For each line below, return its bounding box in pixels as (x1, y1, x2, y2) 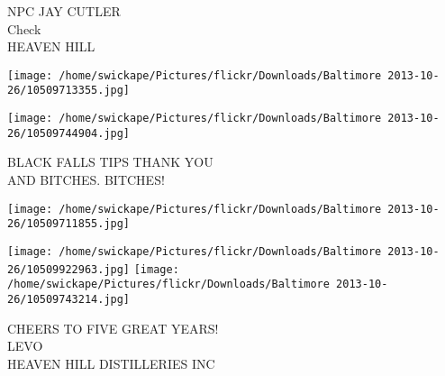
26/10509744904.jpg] (7, 126, 131, 140)
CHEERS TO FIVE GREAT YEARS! (7, 318, 219, 337)
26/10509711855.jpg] (7, 217, 131, 231)
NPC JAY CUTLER (7, 2, 121, 20)
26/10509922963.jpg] (7, 262, 131, 276)
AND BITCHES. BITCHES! (7, 170, 165, 188)
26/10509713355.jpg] (7, 84, 131, 97)
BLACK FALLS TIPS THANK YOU (7, 152, 213, 171)
